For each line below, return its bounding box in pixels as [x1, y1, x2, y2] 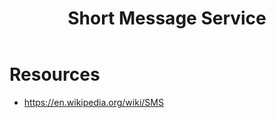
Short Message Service [67, 7, 267, 30]
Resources [9, 63, 101, 86]
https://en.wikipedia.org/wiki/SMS [23, 96, 164, 108]
